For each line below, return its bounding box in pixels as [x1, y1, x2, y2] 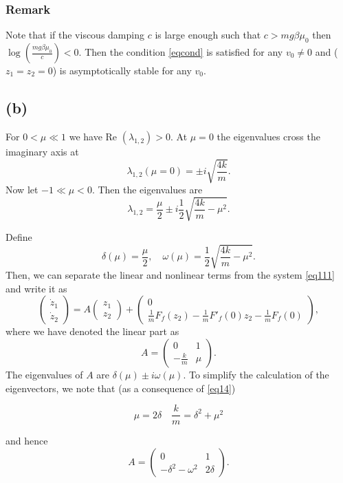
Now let [5, 182, 38, 196]
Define [5, 230, 32, 244]
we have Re [69, 129, 118, 143]
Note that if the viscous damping [5, 28, 144, 42]
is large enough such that [155, 28, 261, 42]
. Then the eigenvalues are [91, 182, 203, 196]
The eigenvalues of [5, 367, 83, 382]
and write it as [5, 281, 67, 295]
